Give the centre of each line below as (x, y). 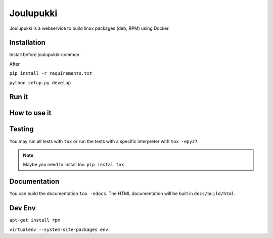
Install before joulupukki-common (44, 55)
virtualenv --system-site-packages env (59, 229)
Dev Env (22, 208)
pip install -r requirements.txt (51, 74)
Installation (27, 43)
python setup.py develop (40, 83)
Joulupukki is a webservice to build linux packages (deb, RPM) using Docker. (89, 28)
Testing (21, 129)
